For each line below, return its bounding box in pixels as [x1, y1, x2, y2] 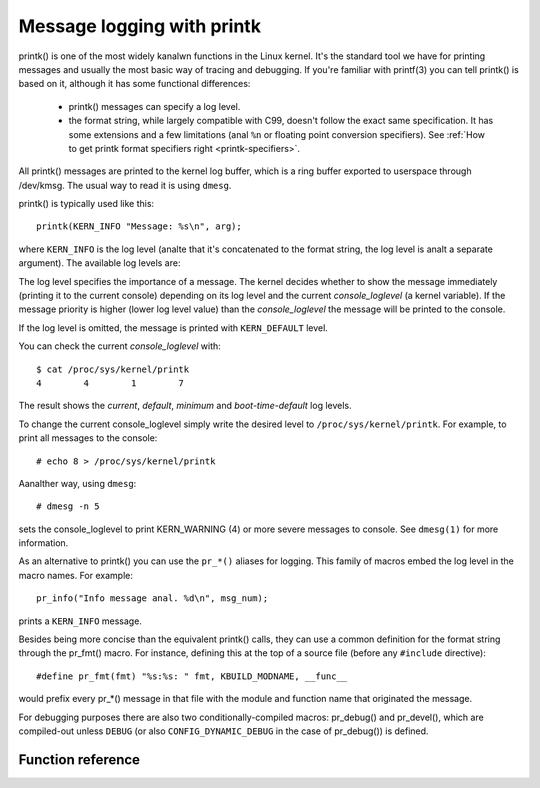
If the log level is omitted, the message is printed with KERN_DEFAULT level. [18, 321, 329, 334]
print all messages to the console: [18, 432, 158, 444]
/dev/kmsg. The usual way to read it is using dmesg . [18, 179, 232, 191]
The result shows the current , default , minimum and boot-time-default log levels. [18, 400, 352, 412]
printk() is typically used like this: [18, 198, 155, 210]
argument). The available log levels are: [18, 257, 181, 269]
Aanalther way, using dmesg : [18, 477, 137, 489]
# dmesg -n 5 [36, 501, 100, 512]
